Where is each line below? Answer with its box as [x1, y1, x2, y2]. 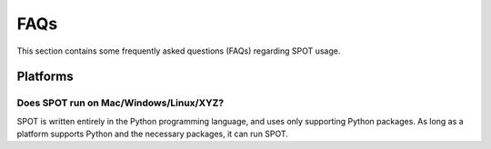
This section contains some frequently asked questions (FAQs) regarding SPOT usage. [16, 45, 341, 56]
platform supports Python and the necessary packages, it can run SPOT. [16, 128, 288, 140]
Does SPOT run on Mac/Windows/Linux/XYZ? [16, 96, 225, 109]
